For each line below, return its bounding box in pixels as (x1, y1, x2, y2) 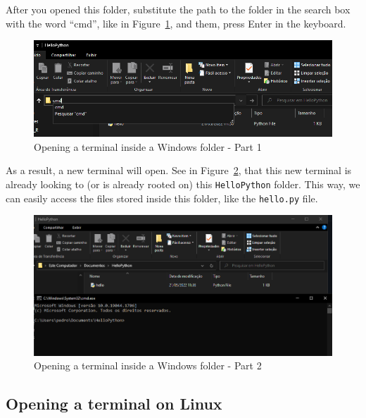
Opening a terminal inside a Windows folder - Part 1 (34, 139, 262, 154)
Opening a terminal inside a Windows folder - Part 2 (34, 358, 262, 373)
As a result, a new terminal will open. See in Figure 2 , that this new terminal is (6, 163, 352, 178)
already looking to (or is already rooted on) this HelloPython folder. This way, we (6, 176, 360, 191)
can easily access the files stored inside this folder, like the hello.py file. (6, 190, 318, 205)
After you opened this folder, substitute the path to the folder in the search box (6, 2, 351, 16)
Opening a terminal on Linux (6, 393, 222, 414)
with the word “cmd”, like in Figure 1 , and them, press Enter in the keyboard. (6, 16, 346, 30)
